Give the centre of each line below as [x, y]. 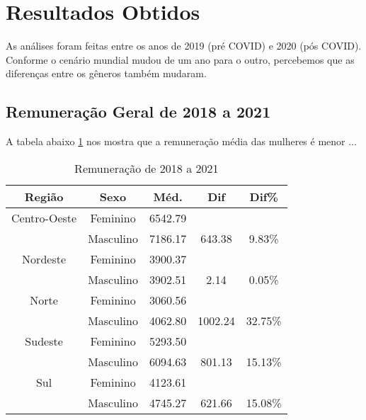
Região [44, 196]
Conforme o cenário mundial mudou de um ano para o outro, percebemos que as [180, 59]
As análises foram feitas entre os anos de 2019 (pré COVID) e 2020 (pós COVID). [184, 46]
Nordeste [44, 259]
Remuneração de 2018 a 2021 [147, 168]
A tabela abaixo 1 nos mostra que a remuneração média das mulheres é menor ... [181, 141]
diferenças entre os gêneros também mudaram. [106, 73]
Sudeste [44, 341]
